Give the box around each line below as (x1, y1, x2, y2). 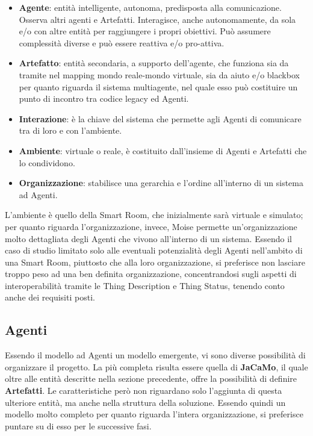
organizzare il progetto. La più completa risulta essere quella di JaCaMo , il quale (5, 360, 308, 373)
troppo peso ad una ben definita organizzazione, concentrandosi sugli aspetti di (5, 267, 297, 280)
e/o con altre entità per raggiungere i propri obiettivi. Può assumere (19, 25, 271, 37)
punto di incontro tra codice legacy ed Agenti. (19, 92, 189, 105)
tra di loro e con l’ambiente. (19, 124, 122, 137)
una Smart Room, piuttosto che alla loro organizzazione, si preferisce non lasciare (5, 255, 305, 268)
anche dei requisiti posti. (5, 291, 95, 304)
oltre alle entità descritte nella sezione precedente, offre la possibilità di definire (5, 372, 297, 385)
